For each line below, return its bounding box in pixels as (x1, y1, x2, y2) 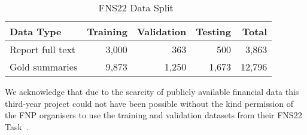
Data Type (10, 24, 62, 38)
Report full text (10, 42, 76, 56)
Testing (196, 24, 231, 38)
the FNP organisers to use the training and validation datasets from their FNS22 (5, 109, 302, 121)
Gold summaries (10, 60, 78, 73)
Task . (5, 120, 29, 133)
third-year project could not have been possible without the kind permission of (5, 97, 293, 109)
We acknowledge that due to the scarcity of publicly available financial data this (5, 85, 299, 97)
